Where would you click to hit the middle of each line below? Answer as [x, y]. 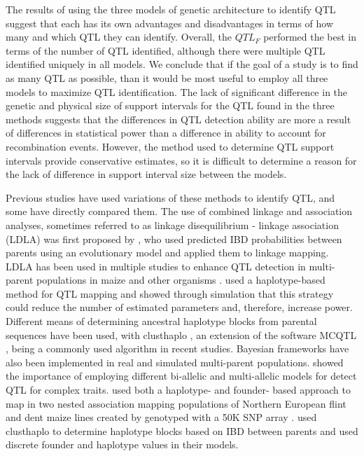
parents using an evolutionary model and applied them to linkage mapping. [167, 253]
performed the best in [310, 37]
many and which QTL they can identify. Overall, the [119, 37]
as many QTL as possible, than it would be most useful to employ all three [167, 77]
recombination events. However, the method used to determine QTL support [170, 146]
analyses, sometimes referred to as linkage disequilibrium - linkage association [172, 224]
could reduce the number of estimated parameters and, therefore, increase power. [179, 307]
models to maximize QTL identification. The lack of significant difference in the [177, 91]
